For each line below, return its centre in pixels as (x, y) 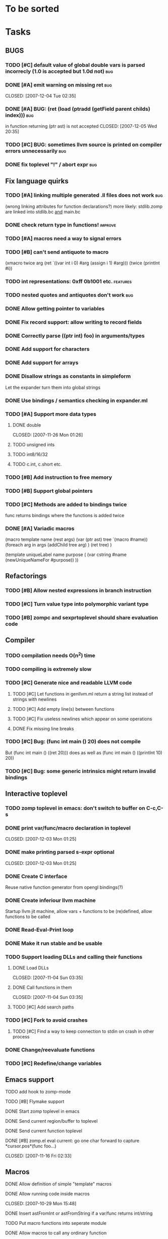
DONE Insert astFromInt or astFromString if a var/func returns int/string (79, 1213)
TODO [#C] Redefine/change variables (53, 1063)
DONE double (27, 425)
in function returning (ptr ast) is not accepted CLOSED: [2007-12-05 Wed (81, 126)
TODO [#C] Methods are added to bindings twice (66, 504)
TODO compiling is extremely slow (48, 669)
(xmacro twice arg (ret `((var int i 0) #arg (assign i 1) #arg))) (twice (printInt (82, 263)
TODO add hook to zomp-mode (38, 1092)
